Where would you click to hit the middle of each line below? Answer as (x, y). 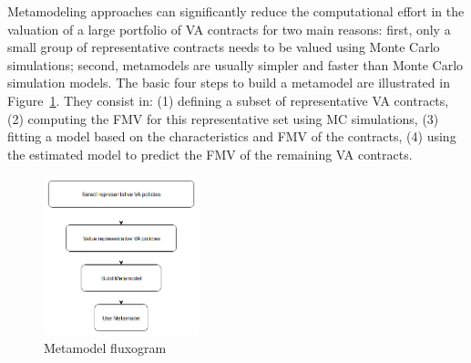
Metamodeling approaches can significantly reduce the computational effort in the (236, 11)
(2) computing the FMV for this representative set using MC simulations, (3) (223, 118)
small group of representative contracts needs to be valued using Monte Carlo (224, 47)
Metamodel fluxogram (105, 348)
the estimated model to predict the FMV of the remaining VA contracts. (210, 154)
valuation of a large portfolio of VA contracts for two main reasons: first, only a (229, 29)
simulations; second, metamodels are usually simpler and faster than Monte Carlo (235, 64)
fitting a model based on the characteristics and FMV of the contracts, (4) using (232, 136)
